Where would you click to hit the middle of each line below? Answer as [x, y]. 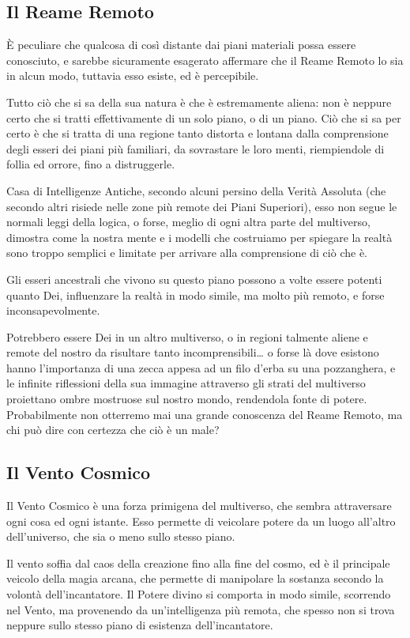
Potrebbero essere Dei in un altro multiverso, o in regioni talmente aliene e [187, 336]
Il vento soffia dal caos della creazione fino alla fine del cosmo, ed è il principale [198, 562]
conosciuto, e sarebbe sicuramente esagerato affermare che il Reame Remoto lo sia [205, 60]
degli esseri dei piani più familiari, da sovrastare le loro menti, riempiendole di [196, 148]
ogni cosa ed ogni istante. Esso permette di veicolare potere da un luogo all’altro [201, 521]
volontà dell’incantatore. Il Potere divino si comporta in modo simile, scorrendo [199, 594]
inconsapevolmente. [53, 310]
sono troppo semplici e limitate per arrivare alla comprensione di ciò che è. [187, 253]
